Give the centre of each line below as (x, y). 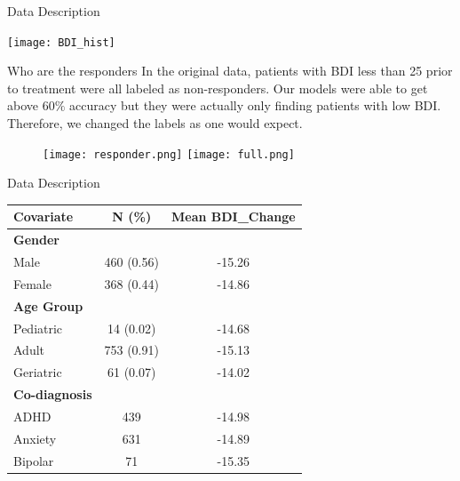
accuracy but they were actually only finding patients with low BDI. (255, 105)
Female (32, 283)
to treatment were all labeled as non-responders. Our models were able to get (218, 88)
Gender (36, 240)
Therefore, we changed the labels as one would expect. (155, 123)
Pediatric (38, 328)
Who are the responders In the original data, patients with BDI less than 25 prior (230, 71)
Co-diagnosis (53, 394)
